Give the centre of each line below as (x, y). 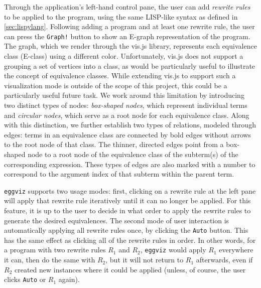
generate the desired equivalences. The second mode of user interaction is (117, 220)
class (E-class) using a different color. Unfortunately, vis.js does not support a (124, 56)
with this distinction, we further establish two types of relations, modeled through (130, 125)
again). (69, 279)
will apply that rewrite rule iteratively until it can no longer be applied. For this (127, 200)
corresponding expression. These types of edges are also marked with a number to (130, 164)
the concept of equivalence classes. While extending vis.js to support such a (120, 76)
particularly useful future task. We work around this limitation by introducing (124, 95)
